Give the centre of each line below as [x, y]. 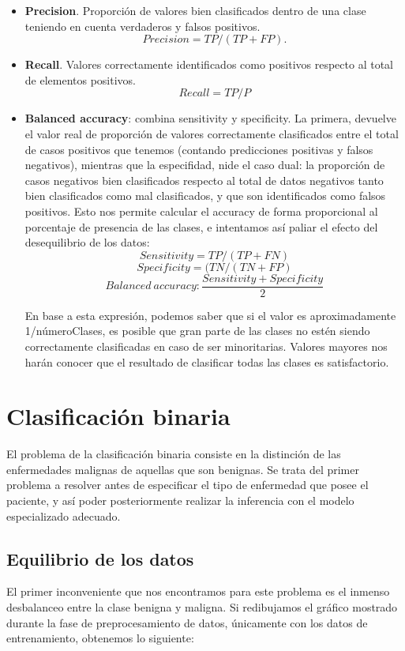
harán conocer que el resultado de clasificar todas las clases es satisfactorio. [207, 361]
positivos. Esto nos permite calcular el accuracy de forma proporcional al [201, 211]
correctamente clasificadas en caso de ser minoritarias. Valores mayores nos [206, 346]
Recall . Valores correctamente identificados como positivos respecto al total [209, 64]
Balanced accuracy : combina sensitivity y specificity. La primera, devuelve [210, 118]
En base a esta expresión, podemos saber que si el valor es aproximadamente [210, 315]
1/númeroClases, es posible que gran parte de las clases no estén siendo [197, 331]
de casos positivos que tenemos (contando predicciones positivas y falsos [199, 149]
